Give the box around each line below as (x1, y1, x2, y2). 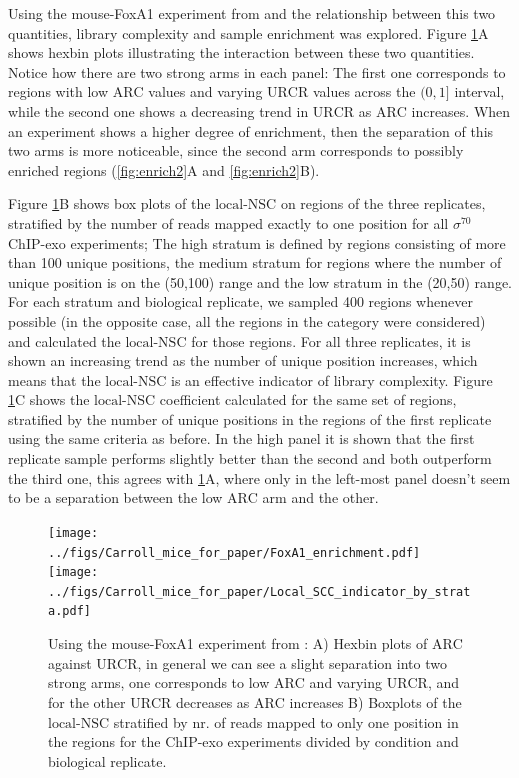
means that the (8, 369, 101, 390)
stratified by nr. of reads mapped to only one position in (113, 711, 459, 732)
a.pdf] (48, 604, 91, 619)
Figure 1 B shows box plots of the (8, 193, 211, 214)
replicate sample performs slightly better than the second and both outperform (8, 448, 492, 469)
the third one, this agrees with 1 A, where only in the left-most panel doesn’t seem (8, 467, 511, 488)
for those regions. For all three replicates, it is (191, 330, 471, 351)
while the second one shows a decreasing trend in (8, 100, 309, 121)
